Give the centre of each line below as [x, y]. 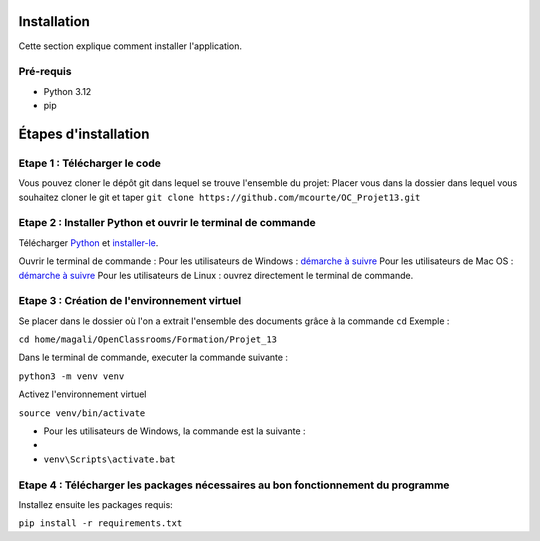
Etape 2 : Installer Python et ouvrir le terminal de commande [167, 223]
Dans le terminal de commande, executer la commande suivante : [153, 357]
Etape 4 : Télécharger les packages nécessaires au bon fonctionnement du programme [234, 485]
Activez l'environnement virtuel [82, 394]
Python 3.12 [67, 91]
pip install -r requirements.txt [100, 523]
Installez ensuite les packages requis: [96, 504]
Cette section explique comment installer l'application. [130, 46]
